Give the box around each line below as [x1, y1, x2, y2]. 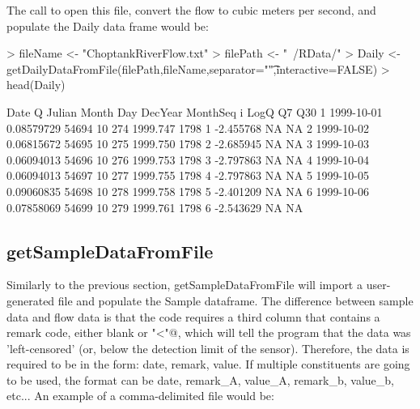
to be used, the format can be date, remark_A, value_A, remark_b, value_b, [6, 371, 394, 388]
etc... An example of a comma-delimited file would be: [6, 387, 274, 404]
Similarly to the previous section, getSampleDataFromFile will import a [6, 276, 363, 293]
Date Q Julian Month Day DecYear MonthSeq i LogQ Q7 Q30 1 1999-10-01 [6, 103, 383, 120]
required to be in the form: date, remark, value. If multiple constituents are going [6, 356, 410, 373]
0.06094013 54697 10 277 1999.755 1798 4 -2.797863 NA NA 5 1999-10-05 [6, 167, 369, 184]
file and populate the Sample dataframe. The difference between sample [57, 292, 414, 309]
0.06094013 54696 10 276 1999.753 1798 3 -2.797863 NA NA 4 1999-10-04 [6, 151, 369, 168]
